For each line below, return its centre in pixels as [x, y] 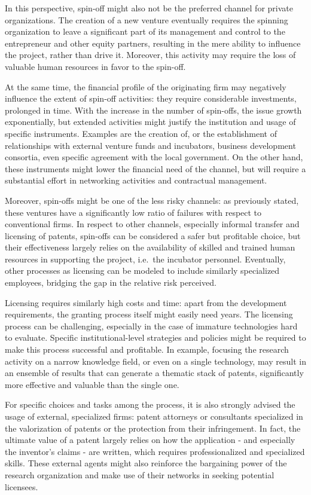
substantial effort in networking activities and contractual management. [136, 180]
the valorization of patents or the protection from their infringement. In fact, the [153, 428]
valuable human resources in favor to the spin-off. [95, 66]
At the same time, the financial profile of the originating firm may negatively [146, 86]
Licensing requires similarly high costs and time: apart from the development [146, 302]
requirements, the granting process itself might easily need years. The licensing [149, 314]
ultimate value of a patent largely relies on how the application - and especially [150, 440]
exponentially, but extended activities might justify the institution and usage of [150, 122]
